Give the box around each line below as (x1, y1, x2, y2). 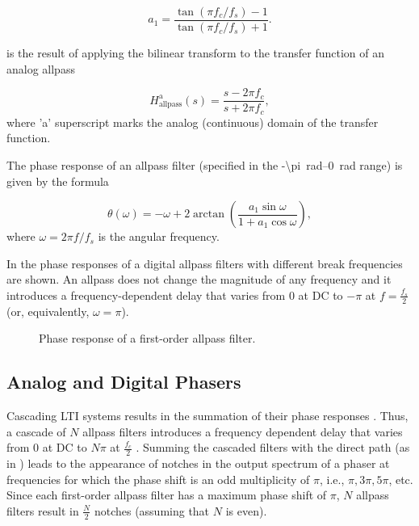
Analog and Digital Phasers (6, 369, 241, 394)
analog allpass (6, 60, 75, 77)
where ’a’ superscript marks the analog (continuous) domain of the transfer (6, 113, 379, 130)
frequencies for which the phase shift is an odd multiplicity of (6, 470, 310, 487)
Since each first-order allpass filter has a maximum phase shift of (6, 486, 327, 503)
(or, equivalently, (6, 302, 90, 319)
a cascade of (6, 423, 66, 440)
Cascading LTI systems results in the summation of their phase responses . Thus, (6, 407, 409, 424)
